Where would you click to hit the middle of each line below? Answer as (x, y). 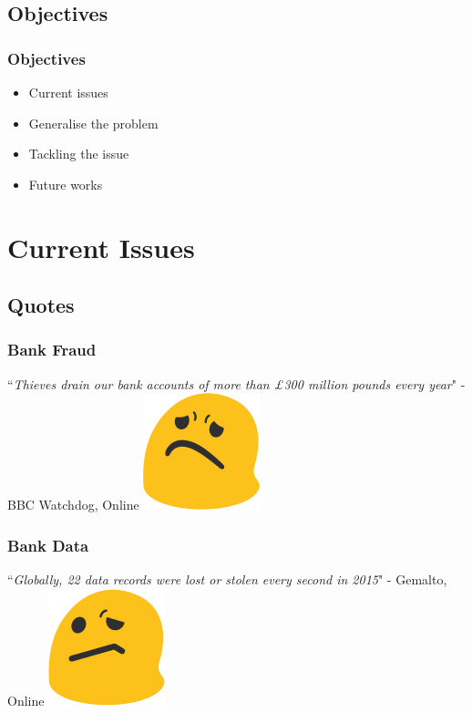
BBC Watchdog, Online (73, 505)
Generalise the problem (93, 123)
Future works (66, 184)
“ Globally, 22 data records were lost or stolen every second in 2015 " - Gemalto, (227, 579)
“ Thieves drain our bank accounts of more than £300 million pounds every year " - (236, 383)
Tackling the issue (79, 154)
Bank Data (48, 545)
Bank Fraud (52, 350)
